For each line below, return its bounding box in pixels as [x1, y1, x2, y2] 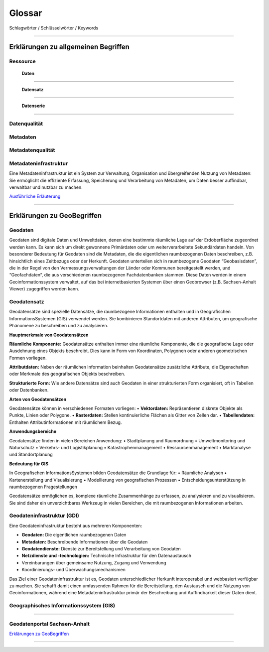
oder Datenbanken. [9, 387, 49, 393]
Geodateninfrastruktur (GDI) [9, 512, 79, 519]
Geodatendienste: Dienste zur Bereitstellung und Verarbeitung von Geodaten [21, 546, 181, 552]
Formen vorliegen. [9, 355, 47, 361]
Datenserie [21, 103, 45, 109]
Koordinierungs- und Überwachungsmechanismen [21, 567, 126, 573]
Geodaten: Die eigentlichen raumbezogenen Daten [21, 532, 127, 538]
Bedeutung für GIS [9, 461, 49, 467]
